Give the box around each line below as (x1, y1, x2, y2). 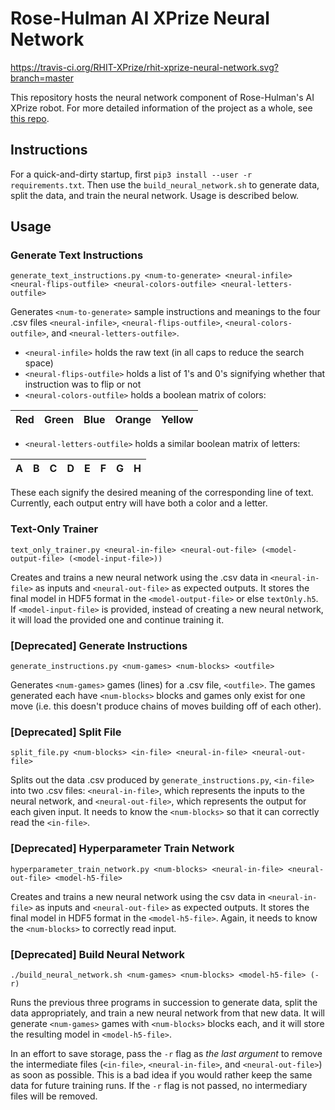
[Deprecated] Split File (10, 725, 122, 739)
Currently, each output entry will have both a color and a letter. (10, 497, 268, 509)
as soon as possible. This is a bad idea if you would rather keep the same (10, 1068, 313, 1081)
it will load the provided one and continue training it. (10, 613, 225, 626)
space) (24, 357, 54, 369)
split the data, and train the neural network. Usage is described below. (10, 189, 300, 201)
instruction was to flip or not (24, 378, 142, 391)
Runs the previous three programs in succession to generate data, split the (10, 996, 318, 1008)
